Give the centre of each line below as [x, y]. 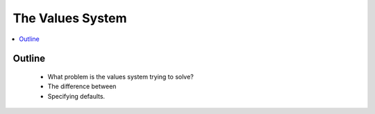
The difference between [82, 86]
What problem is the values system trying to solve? [120, 76]
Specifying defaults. [76, 96]
